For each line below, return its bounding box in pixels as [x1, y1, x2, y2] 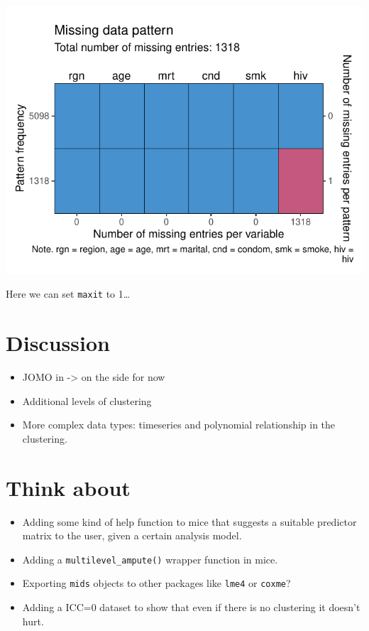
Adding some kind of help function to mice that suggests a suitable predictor [22, 514, 357, 529]
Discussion [6, 328, 110, 357]
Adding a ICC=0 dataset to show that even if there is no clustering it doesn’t [22, 600, 360, 615]
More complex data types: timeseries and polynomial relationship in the [22, 417, 336, 432]
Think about [6, 473, 131, 502]
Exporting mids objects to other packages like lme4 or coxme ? [22, 576, 291, 590]
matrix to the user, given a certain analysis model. [22, 528, 242, 543]
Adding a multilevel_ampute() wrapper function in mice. [22, 551, 278, 566]
